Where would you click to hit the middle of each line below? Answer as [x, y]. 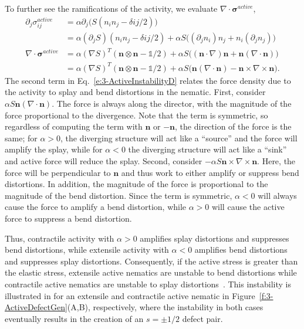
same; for [21, 138]
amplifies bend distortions [241, 250]
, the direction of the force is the [233, 126]
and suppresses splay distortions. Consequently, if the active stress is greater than [151, 261]
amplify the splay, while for [54, 149]
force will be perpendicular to [58, 172]
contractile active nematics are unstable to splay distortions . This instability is [148, 284]
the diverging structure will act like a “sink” [207, 149]
